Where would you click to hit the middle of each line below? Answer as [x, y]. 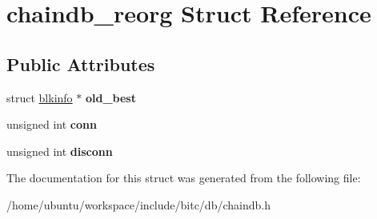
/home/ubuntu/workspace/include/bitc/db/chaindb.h [138, 204]
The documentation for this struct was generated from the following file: [184, 178]
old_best [110, 97]
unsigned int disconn [60, 151]
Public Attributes [81, 64]
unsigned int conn [52, 124]
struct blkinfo [40, 97]
